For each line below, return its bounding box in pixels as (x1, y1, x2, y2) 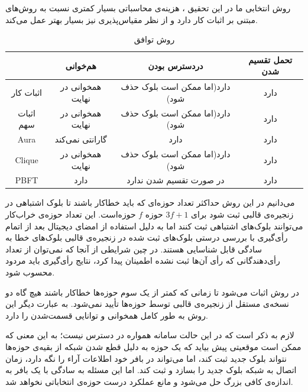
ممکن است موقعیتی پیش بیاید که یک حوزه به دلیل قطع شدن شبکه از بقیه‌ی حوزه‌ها (5, 341, 301, 352)
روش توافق (134, 33, 175, 46)
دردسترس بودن (148, 59, 203, 72)
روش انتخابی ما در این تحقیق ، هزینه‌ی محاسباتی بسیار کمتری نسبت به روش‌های (5, 2, 291, 14)
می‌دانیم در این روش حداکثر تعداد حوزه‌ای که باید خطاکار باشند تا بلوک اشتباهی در (5, 196, 295, 209)
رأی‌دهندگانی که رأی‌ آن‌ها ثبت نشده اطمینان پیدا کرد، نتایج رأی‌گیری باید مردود (5, 254, 280, 267)
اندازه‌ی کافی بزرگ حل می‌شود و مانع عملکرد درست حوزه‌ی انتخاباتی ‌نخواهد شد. (5, 375, 293, 387)
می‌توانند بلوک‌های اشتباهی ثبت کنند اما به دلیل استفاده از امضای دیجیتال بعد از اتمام (5, 219, 303, 232)
